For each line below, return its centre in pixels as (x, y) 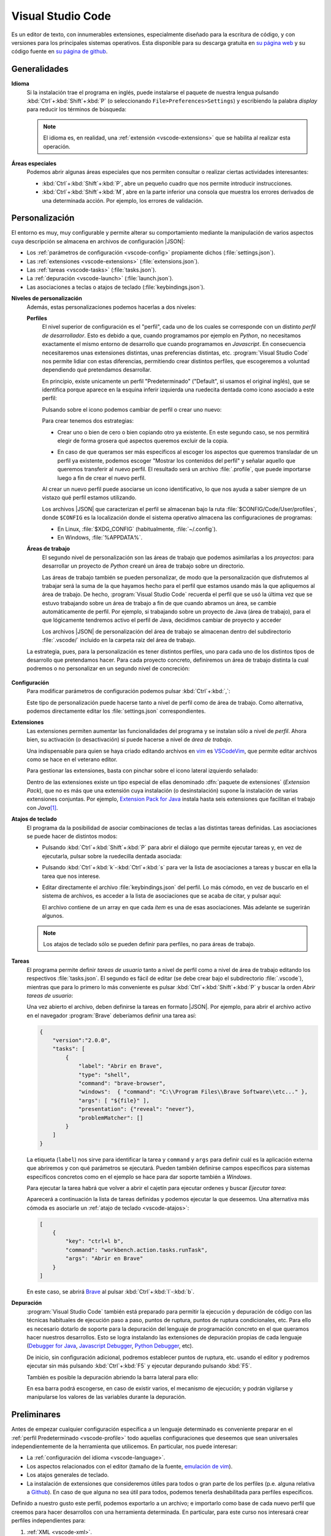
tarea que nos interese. (71, 876)
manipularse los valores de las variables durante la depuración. (106, 1397)
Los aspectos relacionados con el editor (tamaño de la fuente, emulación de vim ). (130, 1466)
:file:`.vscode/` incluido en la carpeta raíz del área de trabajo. (119, 640)
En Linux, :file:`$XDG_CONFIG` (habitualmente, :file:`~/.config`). (137, 529)
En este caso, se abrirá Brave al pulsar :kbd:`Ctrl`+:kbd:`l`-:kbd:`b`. (111, 1291)
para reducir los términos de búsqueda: (77, 109)
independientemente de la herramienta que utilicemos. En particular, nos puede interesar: (124, 1446)
